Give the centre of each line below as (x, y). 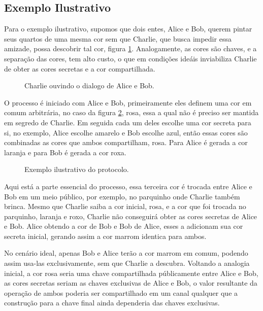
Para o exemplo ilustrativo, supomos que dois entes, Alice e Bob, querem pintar (128, 29)
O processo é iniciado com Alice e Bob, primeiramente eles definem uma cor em (128, 102)
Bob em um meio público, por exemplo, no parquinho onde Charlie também (122, 196)
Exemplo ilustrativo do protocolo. (77, 169)
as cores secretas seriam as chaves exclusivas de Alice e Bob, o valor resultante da (131, 283)
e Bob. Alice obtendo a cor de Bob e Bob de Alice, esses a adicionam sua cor (124, 226)
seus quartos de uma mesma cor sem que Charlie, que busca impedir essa (118, 38)
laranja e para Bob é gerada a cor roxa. (65, 152)
